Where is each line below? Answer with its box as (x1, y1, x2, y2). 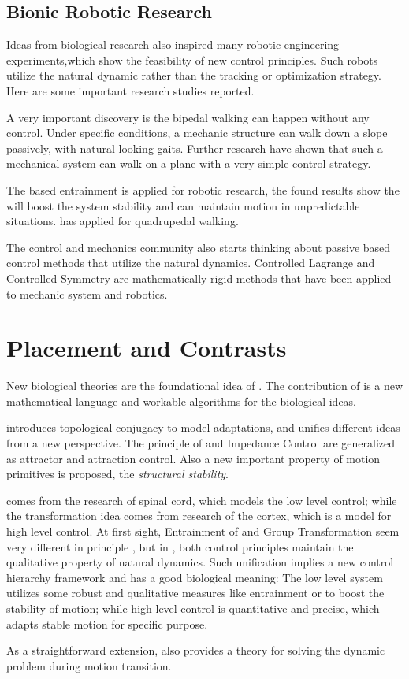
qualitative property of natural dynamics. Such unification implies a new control (6, 554, 394, 570)
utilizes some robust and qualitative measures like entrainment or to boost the (6, 584, 385, 601)
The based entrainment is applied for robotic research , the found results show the (6, 181, 400, 198)
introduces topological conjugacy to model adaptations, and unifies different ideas (6, 419, 400, 436)
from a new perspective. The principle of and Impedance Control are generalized (6, 435, 396, 451)
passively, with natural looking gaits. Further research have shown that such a (6, 139, 383, 156)
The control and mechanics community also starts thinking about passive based (6, 239, 391, 255)
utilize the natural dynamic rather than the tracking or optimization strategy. (6, 67, 381, 83)
